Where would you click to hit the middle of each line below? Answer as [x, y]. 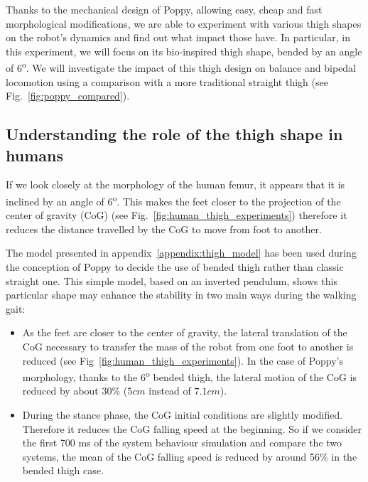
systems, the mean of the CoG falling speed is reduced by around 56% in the [190, 456]
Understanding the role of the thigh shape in [174, 134]
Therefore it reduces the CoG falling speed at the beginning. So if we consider [192, 428]
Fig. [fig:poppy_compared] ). [68, 96]
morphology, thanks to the [80, 376]
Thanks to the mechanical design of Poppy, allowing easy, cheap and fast [164, 9]
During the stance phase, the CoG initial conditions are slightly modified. [183, 415]
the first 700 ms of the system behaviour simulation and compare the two [182, 443]
